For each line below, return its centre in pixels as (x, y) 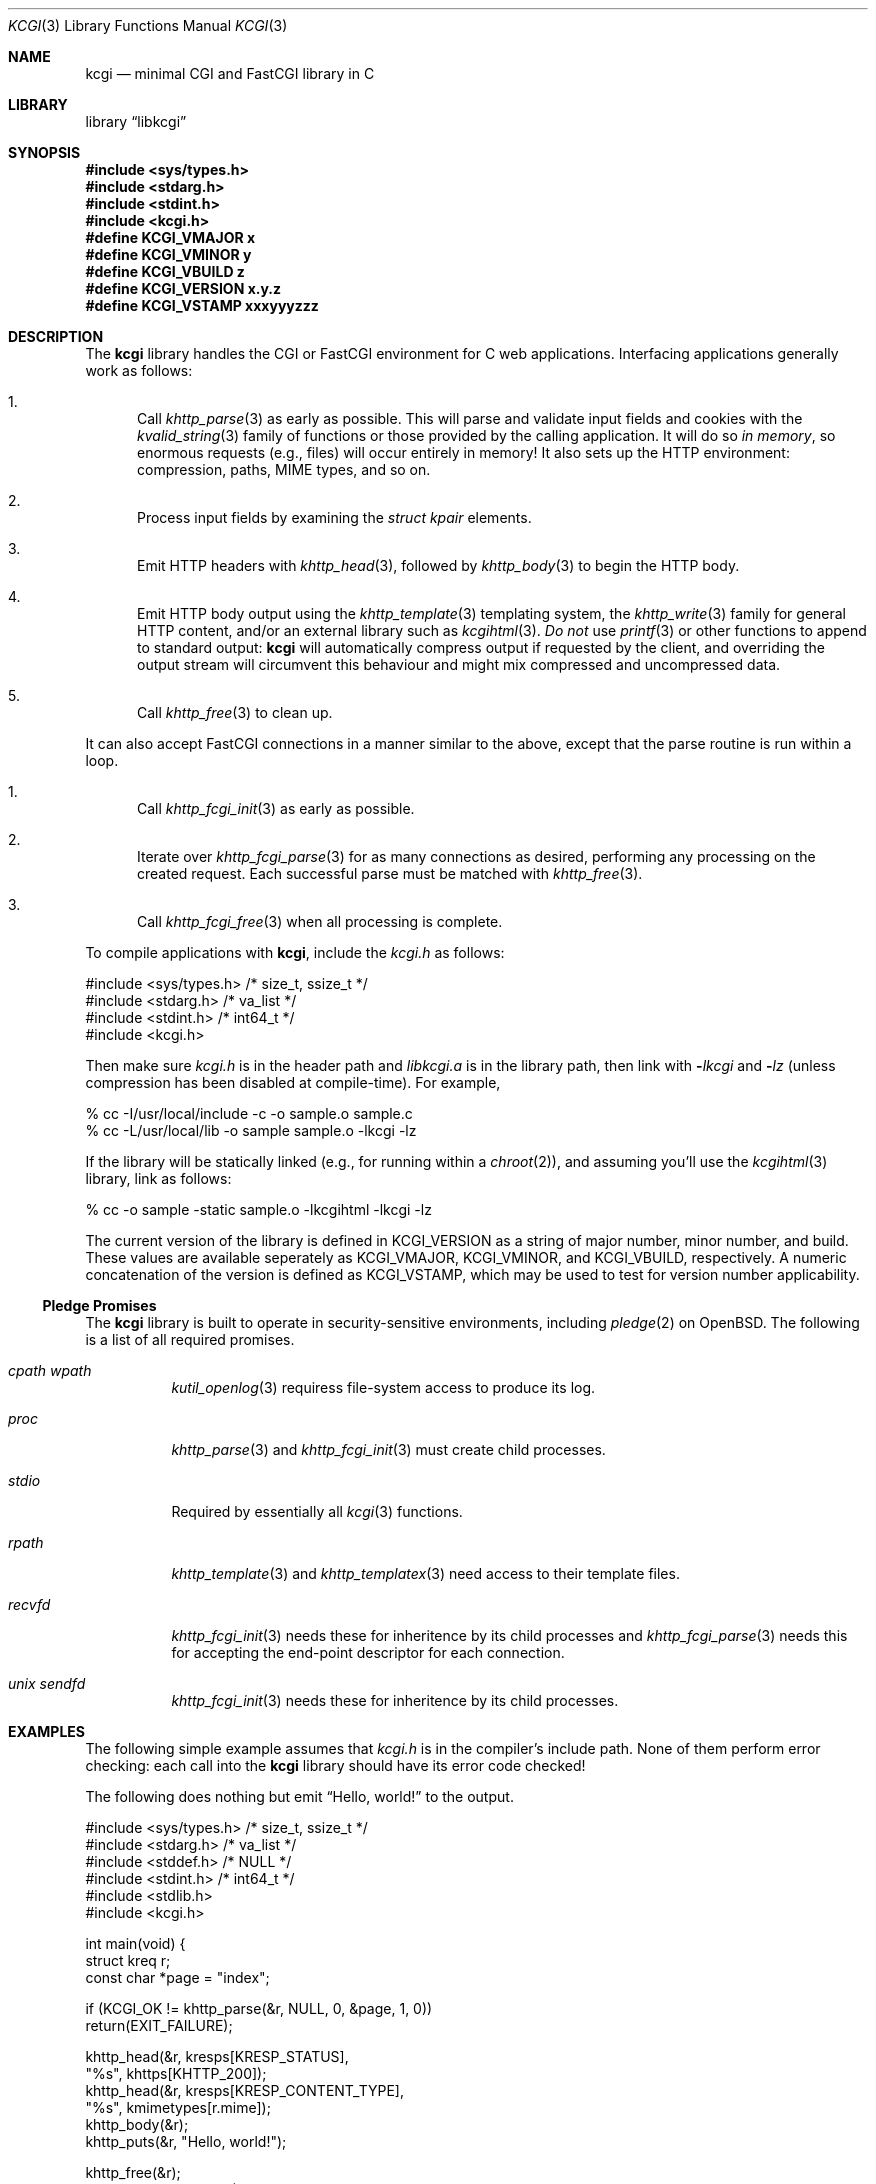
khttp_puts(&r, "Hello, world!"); (186, 2141)
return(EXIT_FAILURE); (159, 2025)
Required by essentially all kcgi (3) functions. (317, 1511)
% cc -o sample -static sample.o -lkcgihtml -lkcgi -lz (258, 1209)
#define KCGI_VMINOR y (168, 254)
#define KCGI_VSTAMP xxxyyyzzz (202, 305)
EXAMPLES (46, 1731)
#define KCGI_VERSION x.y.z (183, 288)
